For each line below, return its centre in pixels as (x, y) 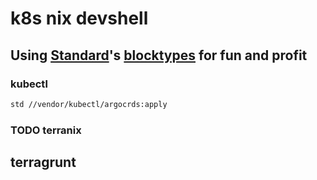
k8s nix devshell (79, 18)
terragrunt (43, 162)
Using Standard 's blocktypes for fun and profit (159, 55)
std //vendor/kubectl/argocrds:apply (89, 104)
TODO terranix (46, 130)
